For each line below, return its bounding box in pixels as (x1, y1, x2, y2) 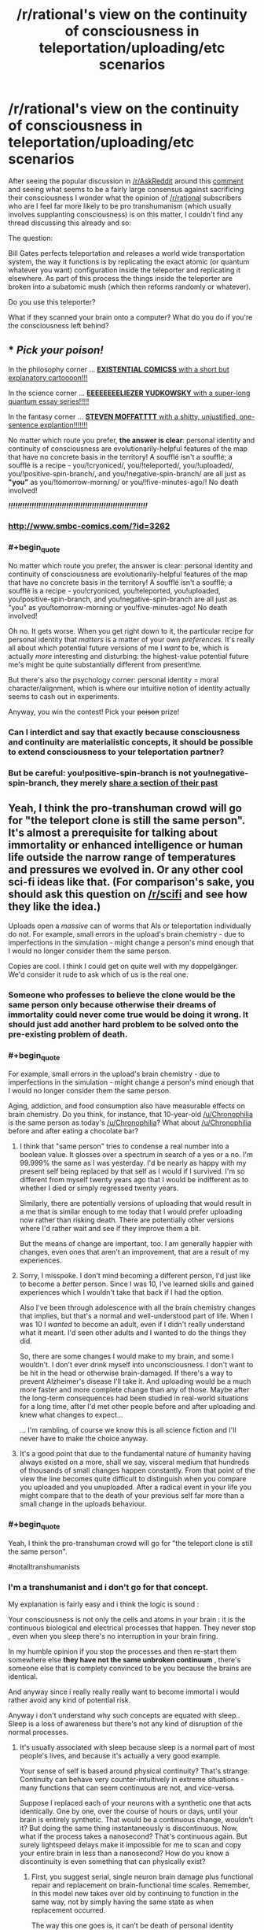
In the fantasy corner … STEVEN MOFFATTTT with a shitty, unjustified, (8, 412, 238, 421)
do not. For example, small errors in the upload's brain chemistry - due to (8, 929, 245, 938)
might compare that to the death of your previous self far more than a (19, 1491, 245, 1500)
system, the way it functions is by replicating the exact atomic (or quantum (8, 257, 250, 266)
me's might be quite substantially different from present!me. (8, 660, 203, 670)
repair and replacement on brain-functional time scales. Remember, (31, 1880, 251, 1890)
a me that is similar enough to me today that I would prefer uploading (19, 1207, 243, 1217)
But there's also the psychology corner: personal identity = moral (8, 675, 219, 685)
